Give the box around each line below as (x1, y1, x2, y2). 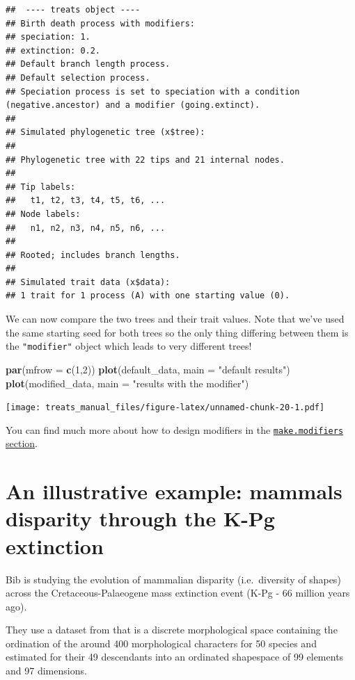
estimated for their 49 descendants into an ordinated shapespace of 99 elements (6, 649, 344, 664)
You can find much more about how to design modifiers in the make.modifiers (6, 422, 344, 437)
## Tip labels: (6, 181, 76, 192)
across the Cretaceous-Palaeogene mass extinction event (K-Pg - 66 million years (6, 585, 350, 600)
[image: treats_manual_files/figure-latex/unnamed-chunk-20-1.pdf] (6, 403, 325, 413)
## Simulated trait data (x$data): (6, 277, 171, 287)
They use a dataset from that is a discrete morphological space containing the (6, 622, 338, 637)
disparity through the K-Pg (6, 504, 275, 533)
